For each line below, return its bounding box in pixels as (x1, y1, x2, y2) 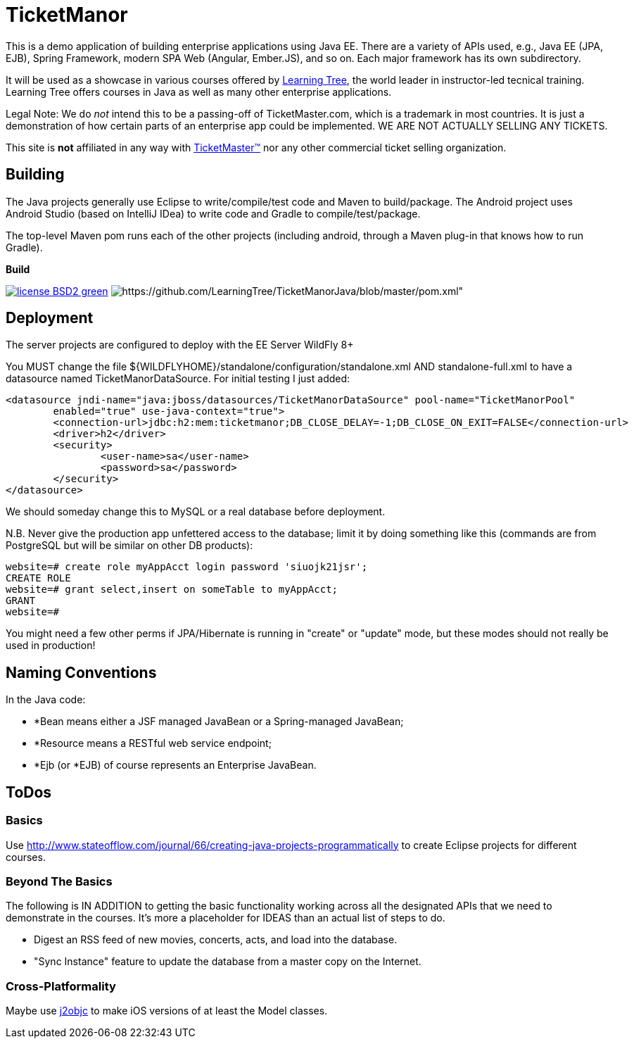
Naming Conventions (6, 663, 157, 681)
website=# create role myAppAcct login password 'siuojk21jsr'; (6, 561, 368, 573)
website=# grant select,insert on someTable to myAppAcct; (6, 584, 338, 596)
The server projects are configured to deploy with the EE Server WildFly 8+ (6, 339, 354, 351)
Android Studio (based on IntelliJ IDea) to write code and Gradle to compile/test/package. (6, 207, 421, 220)
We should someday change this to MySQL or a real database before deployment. (6, 505, 386, 518)
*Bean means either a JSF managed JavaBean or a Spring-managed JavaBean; (34, 715, 404, 728)
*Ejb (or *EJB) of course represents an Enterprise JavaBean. (34, 759, 317, 772)
